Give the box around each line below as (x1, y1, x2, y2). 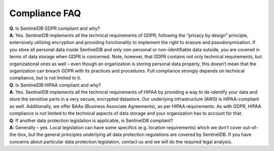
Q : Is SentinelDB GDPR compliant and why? (9, 25, 100, 31)
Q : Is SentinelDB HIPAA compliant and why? (9, 82, 101, 88)
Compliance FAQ (9, 8, 81, 19)
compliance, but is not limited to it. (9, 75, 81, 81)
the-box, (9, 132, 27, 138)
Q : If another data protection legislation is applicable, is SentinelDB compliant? (9, 117, 173, 124)
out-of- (243, 125, 258, 131)
